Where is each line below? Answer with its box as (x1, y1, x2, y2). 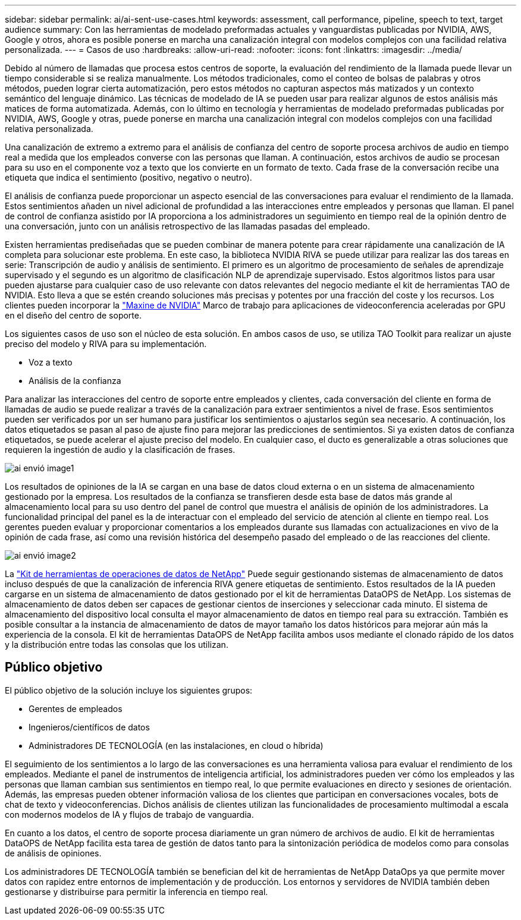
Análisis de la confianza (29, 376, 121, 386)
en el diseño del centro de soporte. (5, 310, 142, 320)
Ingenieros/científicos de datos (29, 721, 150, 732)
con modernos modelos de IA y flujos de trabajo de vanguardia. (5, 809, 254, 820)
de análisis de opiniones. (5, 847, 102, 858)
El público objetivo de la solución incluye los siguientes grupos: (5, 685, 253, 695)
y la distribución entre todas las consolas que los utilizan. (5, 639, 228, 650)
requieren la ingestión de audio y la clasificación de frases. (5, 445, 236, 455)
